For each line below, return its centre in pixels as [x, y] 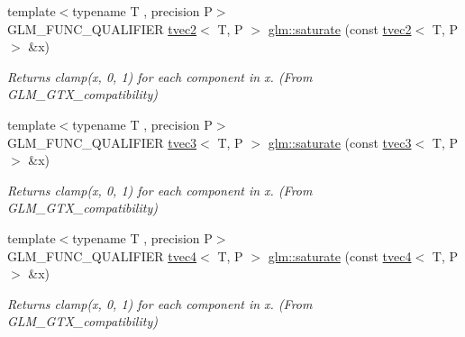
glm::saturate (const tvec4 [340, 255]
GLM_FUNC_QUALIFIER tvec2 [102, 28]
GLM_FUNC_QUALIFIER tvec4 [102, 255]
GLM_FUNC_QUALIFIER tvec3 [102, 142]
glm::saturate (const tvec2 [340, 28]
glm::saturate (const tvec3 [340, 142]
